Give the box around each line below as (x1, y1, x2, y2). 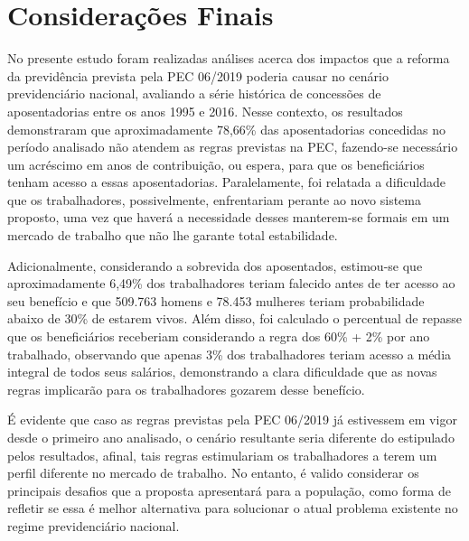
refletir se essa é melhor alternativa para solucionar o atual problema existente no (7, 499, 458, 518)
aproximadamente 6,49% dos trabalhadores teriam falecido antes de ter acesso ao (7, 274, 455, 293)
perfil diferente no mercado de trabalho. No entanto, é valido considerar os (7, 463, 419, 482)
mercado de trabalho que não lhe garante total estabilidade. (7, 226, 338, 245)
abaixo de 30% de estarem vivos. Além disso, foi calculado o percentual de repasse (7, 309, 462, 328)
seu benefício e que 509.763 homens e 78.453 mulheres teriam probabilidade (7, 291, 425, 310)
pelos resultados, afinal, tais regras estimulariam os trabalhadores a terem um (7, 445, 437, 464)
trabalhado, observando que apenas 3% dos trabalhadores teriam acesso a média (7, 344, 452, 363)
